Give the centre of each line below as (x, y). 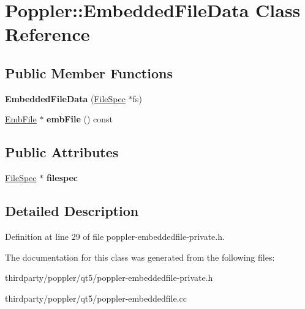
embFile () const (80, 119)
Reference (47, 34)
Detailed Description (72, 211)
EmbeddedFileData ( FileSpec (65, 98)
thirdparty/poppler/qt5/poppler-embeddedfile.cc (96, 298)
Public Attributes (62, 152)
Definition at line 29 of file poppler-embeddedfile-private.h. (115, 236)
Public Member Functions (89, 73)
